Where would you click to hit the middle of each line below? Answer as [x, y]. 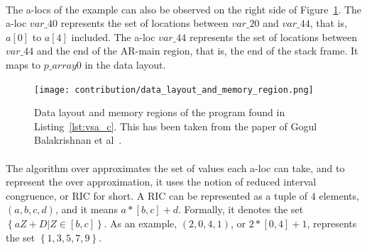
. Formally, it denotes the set [241, 209]
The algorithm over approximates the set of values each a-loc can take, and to [175, 167]
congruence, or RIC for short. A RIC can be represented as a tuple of [157, 195]
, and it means [86, 209]
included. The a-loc [113, 36]
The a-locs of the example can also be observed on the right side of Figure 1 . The [184, 9]
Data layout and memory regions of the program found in [160, 112]
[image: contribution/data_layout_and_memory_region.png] [174, 90]
